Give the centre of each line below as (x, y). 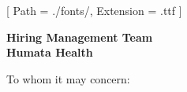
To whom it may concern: (68, 78)
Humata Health (50, 52)
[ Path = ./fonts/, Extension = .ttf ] (94, 10)
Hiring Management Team (80, 37)
